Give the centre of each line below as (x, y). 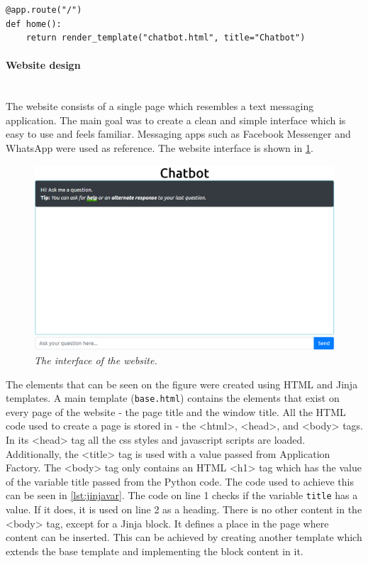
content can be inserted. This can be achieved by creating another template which (184, 537)
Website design (43, 65)
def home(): (34, 24)
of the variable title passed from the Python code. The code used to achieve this (180, 481)
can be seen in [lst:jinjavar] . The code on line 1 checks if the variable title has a (182, 495)
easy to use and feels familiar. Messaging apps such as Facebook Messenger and (178, 134)
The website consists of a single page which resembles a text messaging (160, 106)
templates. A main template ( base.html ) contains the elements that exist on (173, 398)
